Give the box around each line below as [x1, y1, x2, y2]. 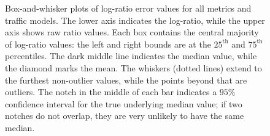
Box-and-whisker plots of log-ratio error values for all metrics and [5, 2, 252, 14]
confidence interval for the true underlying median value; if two [5, 97, 242, 110]
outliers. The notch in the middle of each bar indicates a [5, 85, 217, 98]
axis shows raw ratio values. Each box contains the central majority [5, 26, 259, 38]
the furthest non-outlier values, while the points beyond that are [5, 73, 247, 86]
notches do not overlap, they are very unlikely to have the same [5, 109, 244, 122]
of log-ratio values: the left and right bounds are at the [5, 37, 211, 50]
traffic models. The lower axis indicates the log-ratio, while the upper [5, 13, 265, 26]
